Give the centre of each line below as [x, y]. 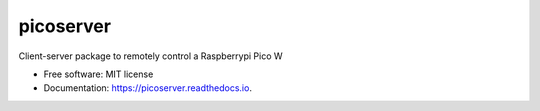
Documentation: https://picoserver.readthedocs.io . [147, 88]
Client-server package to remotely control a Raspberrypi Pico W [151, 56]
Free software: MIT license [98, 74]
